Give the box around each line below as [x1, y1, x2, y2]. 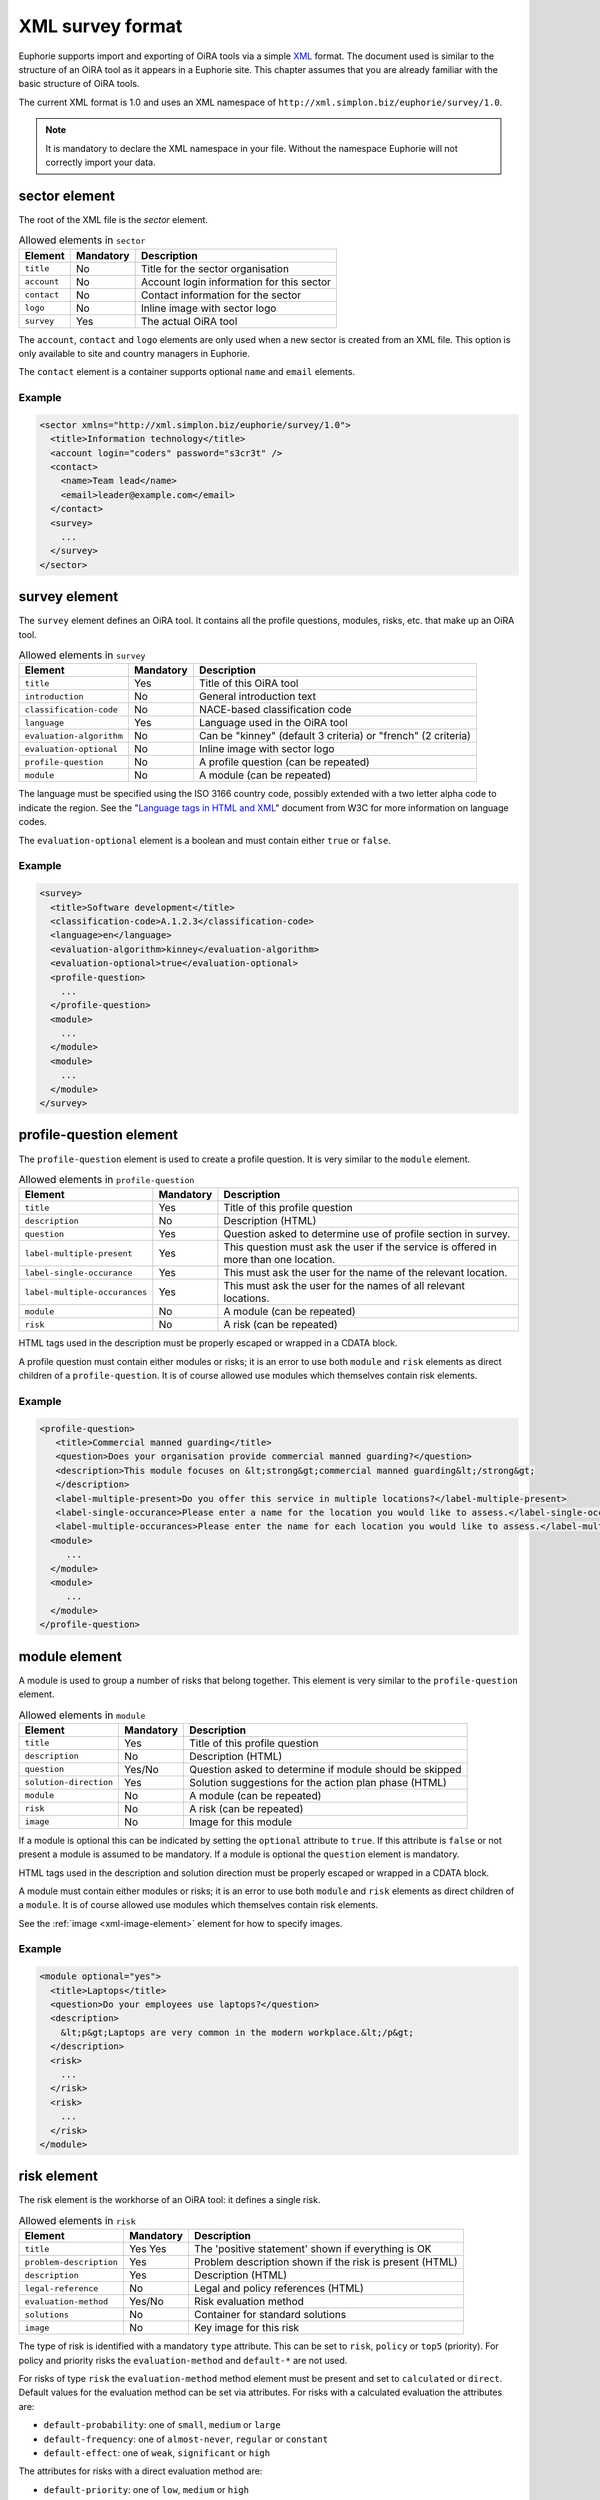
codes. [18, 816, 47, 828]
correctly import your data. [45, 156, 157, 168]
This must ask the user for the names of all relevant [223, 1279, 465, 1293]
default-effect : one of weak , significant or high [43, 2446, 270, 2459]
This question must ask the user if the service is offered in [223, 1240, 497, 1254]
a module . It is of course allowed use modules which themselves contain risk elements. [18, 1899, 379, 1911]
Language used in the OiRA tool [198, 716, 349, 730]
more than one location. [223, 1253, 336, 1267]
